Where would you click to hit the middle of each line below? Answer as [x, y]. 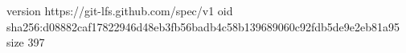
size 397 [26, 42]
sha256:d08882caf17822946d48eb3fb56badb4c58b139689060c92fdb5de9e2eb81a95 [203, 26]
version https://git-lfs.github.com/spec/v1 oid [120, 10]
